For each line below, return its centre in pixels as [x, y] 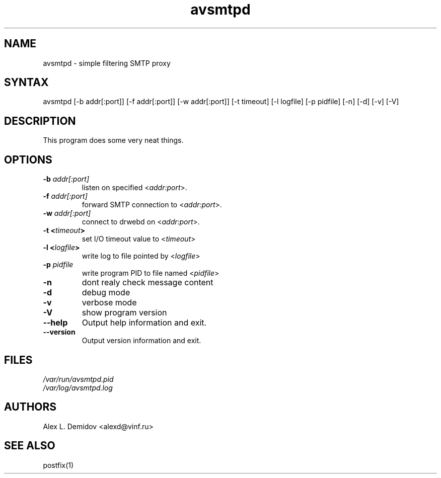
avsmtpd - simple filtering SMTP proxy [107, 63]
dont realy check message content [148, 283]
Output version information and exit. [141, 341]
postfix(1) [58, 465]
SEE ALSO [30, 446]
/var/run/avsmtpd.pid [78, 379]
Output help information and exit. [144, 323]
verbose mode [109, 303]
